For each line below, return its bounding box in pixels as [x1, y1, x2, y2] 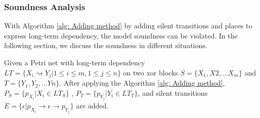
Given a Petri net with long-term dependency [4, 57, 145, 67]
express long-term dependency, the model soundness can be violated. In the [4, 30, 238, 41]
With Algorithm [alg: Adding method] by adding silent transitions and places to [4, 20, 252, 31]
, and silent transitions [138, 87, 208, 98]
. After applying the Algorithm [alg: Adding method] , [59, 77, 225, 88]
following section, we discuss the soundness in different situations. [4, 40, 207, 51]
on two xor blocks [123, 67, 178, 77]
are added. [76, 100, 109, 111]
